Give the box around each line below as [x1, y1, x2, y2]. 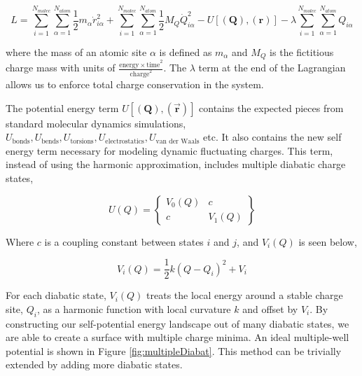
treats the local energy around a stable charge [146, 288, 343, 302]
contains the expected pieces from [199, 100, 344, 115]
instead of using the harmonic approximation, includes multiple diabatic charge [6, 157, 346, 172]
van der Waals [155, 137, 200, 145]
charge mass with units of [6, 60, 116, 75]
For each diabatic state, [6, 288, 106, 302]
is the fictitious [270, 44, 334, 59]
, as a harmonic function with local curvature [36, 301, 231, 316]
